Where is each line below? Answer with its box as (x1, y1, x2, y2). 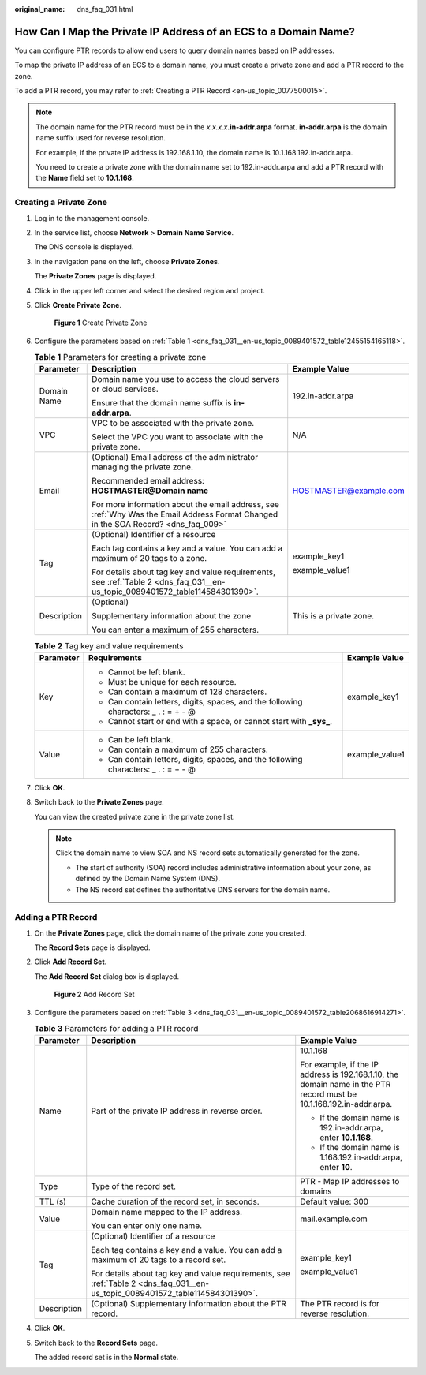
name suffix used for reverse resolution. (35, 133, 166, 143)
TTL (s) (39, 1196, 67, 1207)
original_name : (14, 5, 65, 13)
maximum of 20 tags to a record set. (91, 1254, 226, 1265)
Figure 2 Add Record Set (54, 990, 135, 999)
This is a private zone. (292, 611, 375, 622)
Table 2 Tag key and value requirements (34, 640, 184, 651)
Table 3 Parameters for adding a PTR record (34, 1023, 199, 1034)
